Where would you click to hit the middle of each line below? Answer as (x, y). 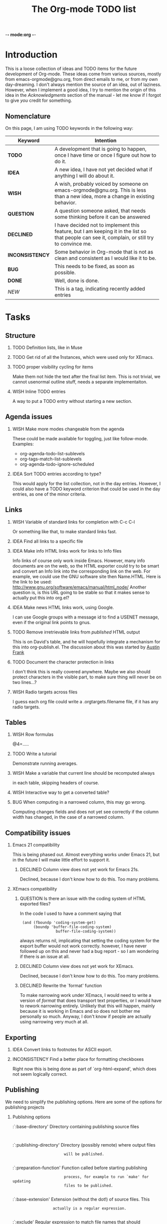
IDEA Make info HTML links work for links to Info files (67, 551)
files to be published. (88, 1186)
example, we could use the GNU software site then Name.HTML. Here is (86, 576)
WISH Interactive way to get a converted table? (61, 793)
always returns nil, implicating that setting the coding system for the (89, 941)
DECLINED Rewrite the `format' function (61, 986)
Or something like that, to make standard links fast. (65, 531)
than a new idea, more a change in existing (104, 196)
